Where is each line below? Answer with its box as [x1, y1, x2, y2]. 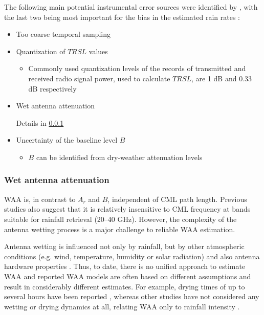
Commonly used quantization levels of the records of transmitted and [28, 63, 246, 74]
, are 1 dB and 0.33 [191, 73, 252, 83]
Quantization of [16, 46, 65, 56]
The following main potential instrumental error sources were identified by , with [4, 2, 258, 12]
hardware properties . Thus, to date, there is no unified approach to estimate [4, 261, 246, 272]
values [89, 46, 108, 56]
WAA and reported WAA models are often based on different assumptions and [4, 271, 251, 281]
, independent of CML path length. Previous [107, 193, 247, 204]
